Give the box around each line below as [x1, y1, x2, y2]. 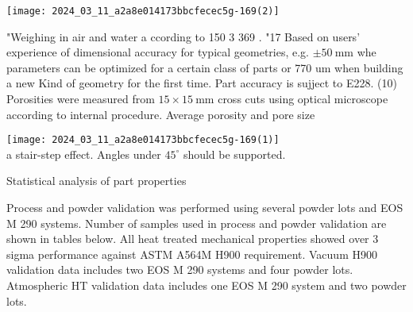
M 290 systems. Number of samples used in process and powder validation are [6, 214, 387, 231]
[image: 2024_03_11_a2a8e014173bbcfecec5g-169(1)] [6, 134, 280, 146]
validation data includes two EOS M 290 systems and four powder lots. [6, 261, 353, 278]
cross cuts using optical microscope [218, 91, 388, 107]
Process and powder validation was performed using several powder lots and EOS [6, 199, 403, 216]
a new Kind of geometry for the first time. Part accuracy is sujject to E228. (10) [6, 75, 397, 91]
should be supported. [183, 145, 286, 162]
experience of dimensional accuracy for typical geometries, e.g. [6, 44, 310, 60]
